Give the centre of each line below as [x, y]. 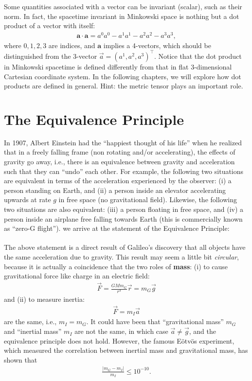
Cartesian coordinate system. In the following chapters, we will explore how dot [123, 76]
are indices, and [72, 45]
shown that [21, 359]
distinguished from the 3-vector [51, 56]
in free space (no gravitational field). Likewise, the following [148, 199]
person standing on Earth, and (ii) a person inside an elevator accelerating [115, 190]
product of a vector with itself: [50, 26]
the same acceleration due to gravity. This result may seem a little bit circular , [121, 257]
